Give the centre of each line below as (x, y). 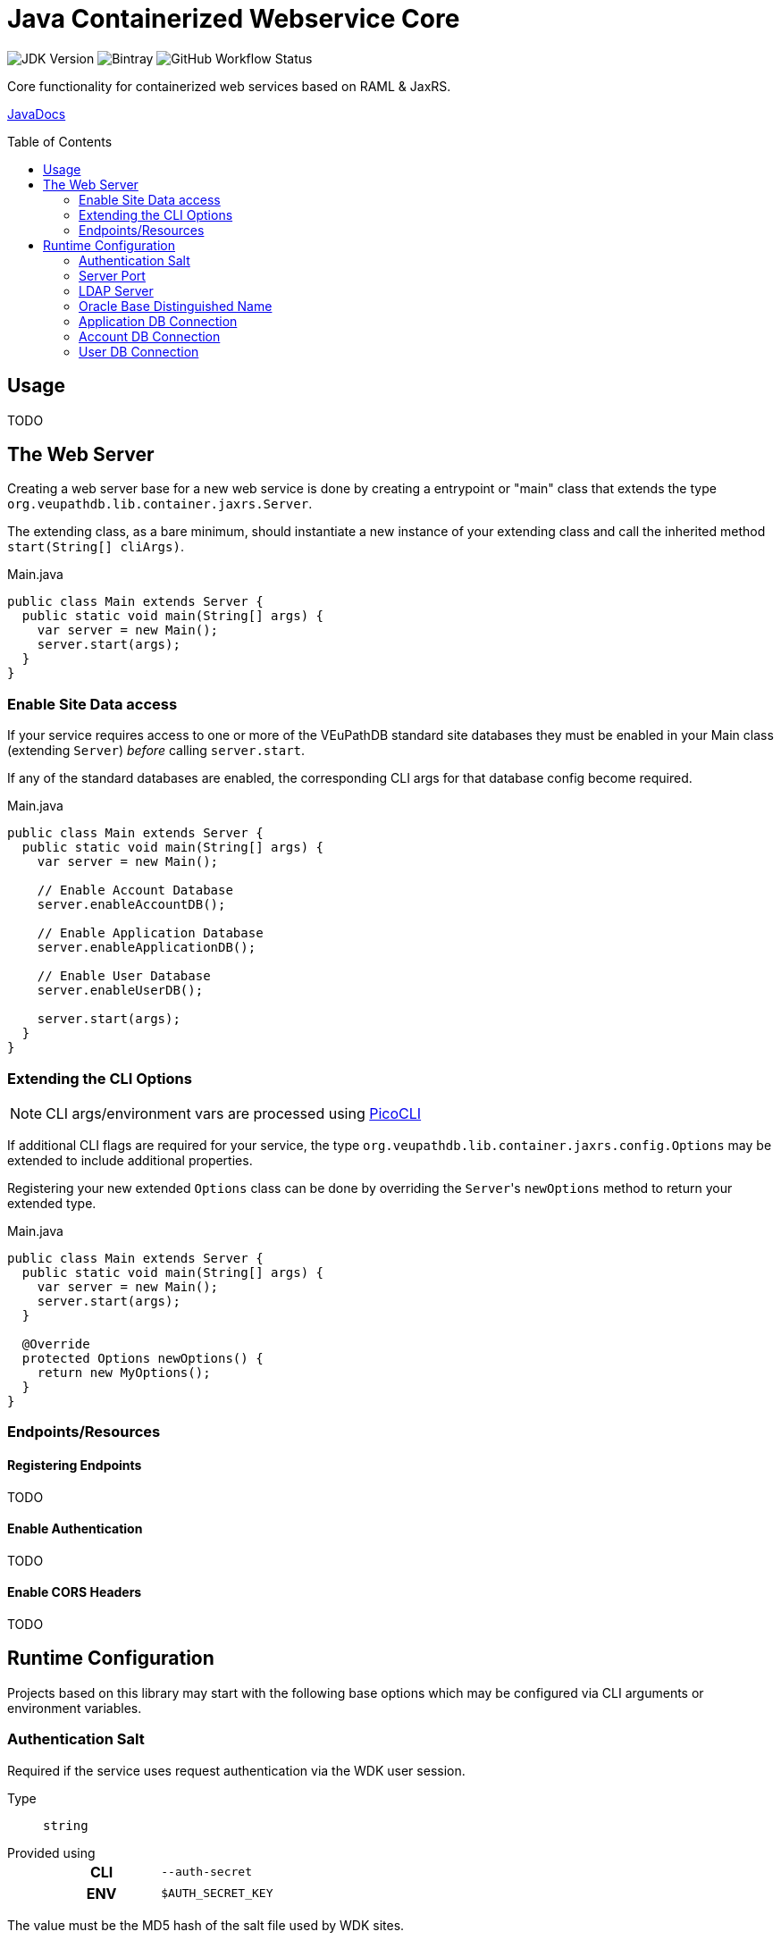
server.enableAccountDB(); (131, 905)
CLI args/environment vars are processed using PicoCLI (234, 1113)
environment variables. (75, 1708)
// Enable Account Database (135, 890)
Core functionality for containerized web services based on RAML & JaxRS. (229, 86)
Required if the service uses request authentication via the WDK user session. (236, 1770)
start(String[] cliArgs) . (96, 547)
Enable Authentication (75, 1529)
